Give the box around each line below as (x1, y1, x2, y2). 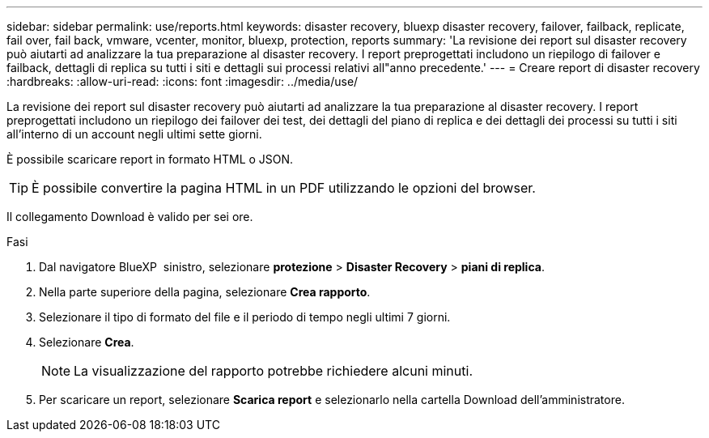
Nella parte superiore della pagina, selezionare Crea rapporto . (39, 285, 371, 299)
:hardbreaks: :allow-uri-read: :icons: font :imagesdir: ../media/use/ (6, 74, 359, 88)
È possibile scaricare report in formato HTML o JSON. (6, 152, 294, 166)
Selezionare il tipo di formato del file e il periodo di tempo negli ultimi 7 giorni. (39, 310, 451, 324)
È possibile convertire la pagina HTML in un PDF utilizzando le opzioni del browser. (32, 180, 536, 196)
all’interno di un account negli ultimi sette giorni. (6, 127, 262, 141)
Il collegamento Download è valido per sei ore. (6, 210, 253, 223)
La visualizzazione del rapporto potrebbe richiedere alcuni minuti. (74, 363, 473, 379)
